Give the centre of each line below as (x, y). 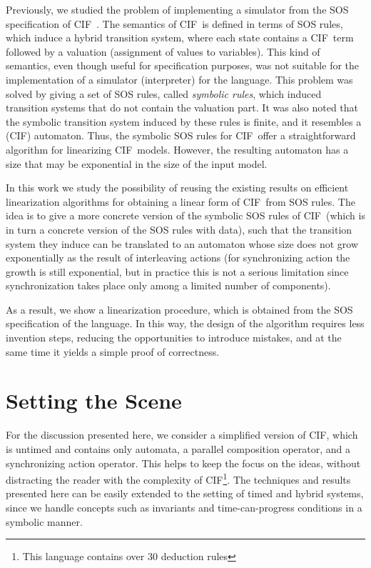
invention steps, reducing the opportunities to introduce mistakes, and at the (174, 338)
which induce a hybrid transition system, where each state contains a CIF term (180, 38)
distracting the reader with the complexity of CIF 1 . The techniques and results (178, 478)
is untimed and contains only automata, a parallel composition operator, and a (178, 448)
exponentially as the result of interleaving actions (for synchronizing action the (178, 258)
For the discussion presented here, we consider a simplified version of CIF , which (182, 435)
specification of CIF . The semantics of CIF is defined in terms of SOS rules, (174, 23)
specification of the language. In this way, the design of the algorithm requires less (185, 323)
